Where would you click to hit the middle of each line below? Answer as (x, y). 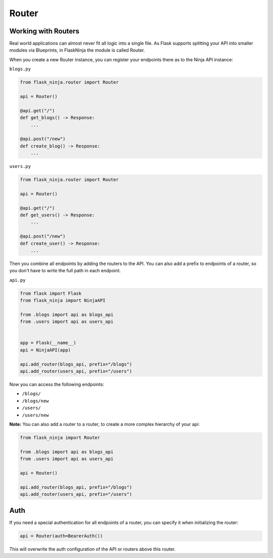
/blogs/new (35, 401)
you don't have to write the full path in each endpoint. (65, 271)
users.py (20, 166)
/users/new (35, 415)
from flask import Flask (51, 293)
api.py (17, 280)
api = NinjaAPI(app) (45, 350)
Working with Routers (44, 31)
